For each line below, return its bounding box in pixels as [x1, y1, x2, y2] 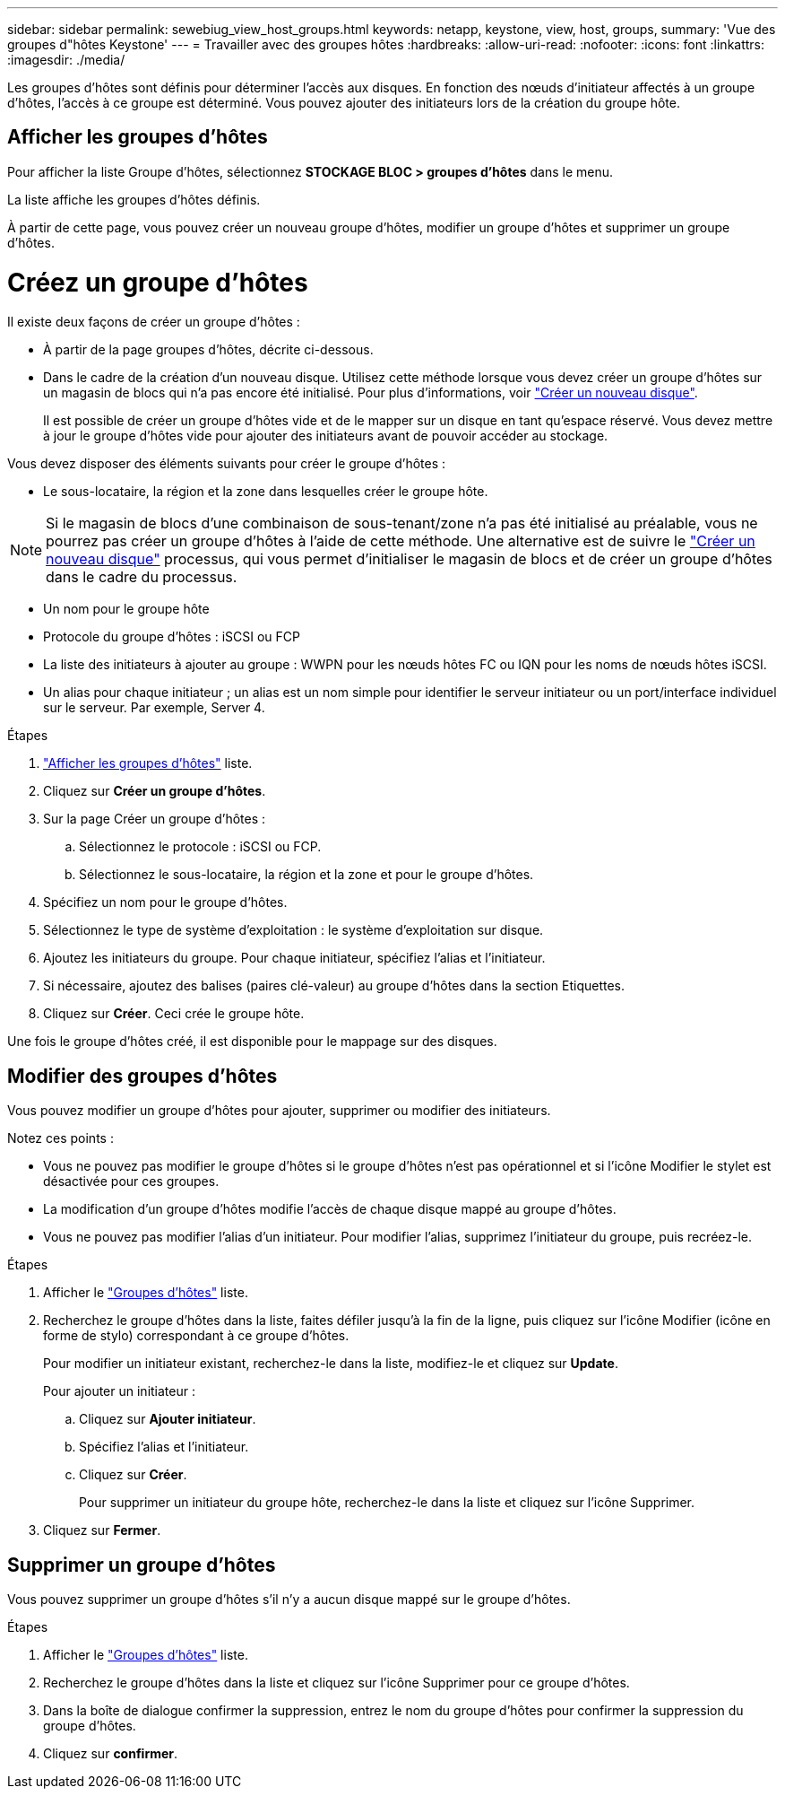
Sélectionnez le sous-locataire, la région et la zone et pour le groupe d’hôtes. [79, 867, 534, 883]
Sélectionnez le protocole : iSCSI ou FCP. [79, 839, 322, 855]
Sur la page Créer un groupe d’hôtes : [43, 811, 266, 827]
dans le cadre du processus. [46, 568, 237, 587]
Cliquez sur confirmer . [43, 1746, 178, 1762]
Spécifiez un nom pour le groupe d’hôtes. [43, 894, 288, 911]
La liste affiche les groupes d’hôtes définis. [7, 191, 261, 207]
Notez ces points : [7, 1130, 114, 1146]
